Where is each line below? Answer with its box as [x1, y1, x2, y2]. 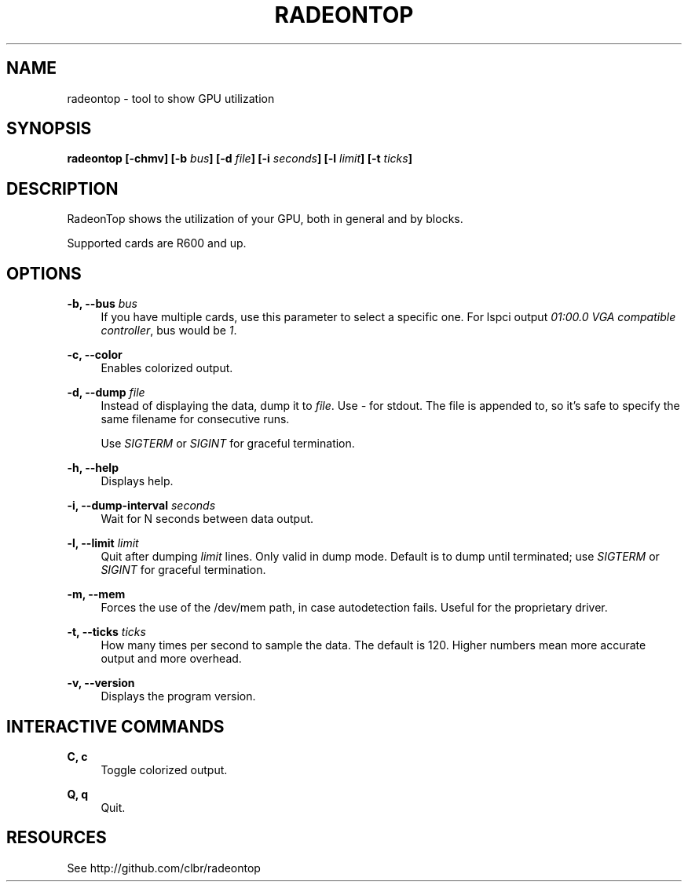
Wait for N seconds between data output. [101, 512, 314, 526]
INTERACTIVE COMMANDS [6, 716, 225, 736]
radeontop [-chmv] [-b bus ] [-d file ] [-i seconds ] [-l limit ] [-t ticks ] [67, 152, 412, 166]
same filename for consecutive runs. [101, 412, 290, 426]
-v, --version [67, 676, 135, 690]
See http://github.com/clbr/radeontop [67, 861, 261, 875]
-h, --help [67, 461, 119, 475]
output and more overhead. [101, 652, 242, 666]
